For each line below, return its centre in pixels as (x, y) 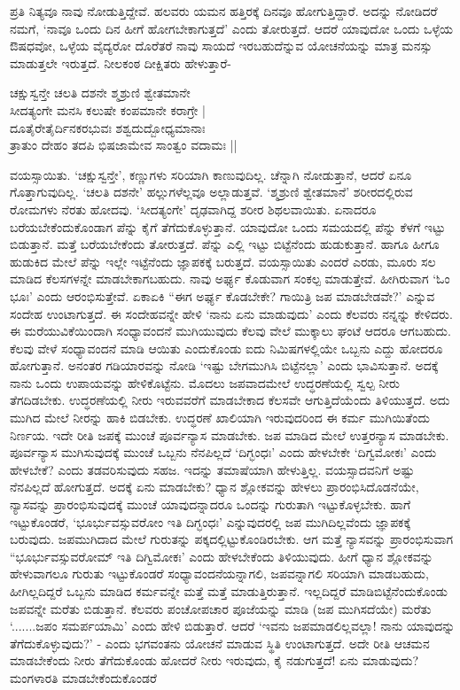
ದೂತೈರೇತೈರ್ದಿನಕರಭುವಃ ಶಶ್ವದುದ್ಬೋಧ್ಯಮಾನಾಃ (108, 127)
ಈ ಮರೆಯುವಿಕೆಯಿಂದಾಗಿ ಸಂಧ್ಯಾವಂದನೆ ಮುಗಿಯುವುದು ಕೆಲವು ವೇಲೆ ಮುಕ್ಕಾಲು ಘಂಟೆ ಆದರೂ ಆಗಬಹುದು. (230, 331)
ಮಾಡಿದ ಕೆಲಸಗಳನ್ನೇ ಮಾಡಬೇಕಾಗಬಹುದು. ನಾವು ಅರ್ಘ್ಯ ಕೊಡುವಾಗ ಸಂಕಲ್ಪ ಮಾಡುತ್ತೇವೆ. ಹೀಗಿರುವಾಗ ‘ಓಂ (230, 279)
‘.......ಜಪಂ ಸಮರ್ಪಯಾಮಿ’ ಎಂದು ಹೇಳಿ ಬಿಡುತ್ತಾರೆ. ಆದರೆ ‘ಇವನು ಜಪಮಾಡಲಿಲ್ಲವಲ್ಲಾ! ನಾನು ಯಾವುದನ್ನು (233, 626)
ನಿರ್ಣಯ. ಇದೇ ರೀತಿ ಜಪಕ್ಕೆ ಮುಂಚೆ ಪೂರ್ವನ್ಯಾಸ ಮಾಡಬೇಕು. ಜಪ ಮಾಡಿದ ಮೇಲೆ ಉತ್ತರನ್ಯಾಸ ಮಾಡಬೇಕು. (230, 434)
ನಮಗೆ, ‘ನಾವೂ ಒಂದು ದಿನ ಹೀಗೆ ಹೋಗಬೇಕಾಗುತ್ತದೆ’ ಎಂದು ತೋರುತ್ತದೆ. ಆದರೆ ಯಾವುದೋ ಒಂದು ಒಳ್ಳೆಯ (231, 28)
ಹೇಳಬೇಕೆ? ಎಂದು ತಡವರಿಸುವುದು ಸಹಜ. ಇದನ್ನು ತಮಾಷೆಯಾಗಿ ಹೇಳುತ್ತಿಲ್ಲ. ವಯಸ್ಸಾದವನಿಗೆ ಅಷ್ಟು (212, 469)
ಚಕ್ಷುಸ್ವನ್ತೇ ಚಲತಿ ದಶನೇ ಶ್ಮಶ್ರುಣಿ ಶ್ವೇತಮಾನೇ (100, 93)
